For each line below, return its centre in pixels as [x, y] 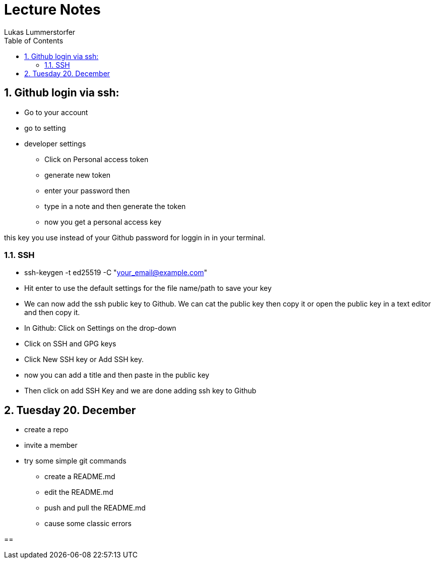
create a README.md [80, 477]
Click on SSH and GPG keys [70, 344]
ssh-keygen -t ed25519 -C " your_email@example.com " [116, 273]
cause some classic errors [88, 524]
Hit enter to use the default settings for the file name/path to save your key [148, 288]
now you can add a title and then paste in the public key [117, 375]
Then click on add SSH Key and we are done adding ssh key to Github [140, 391]
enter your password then [87, 190]
